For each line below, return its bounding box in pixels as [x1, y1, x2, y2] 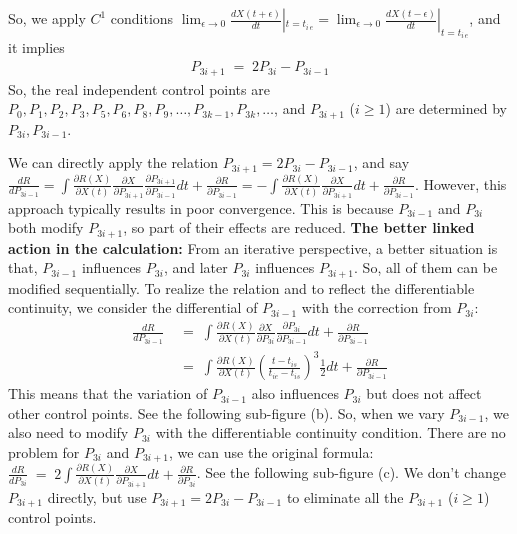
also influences [251, 383, 339, 404]
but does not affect [366, 383, 482, 404]
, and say [353, 152, 410, 173]
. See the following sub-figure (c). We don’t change [196, 462, 506, 483]
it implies [8, 37, 65, 58]
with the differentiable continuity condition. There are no [155, 422, 506, 443]
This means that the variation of [8, 383, 208, 404]
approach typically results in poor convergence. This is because [8, 197, 394, 218]
